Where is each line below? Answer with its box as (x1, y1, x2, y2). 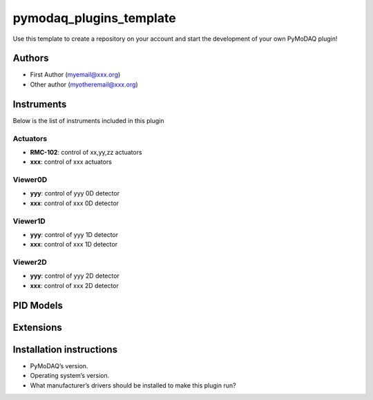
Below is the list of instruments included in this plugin (12, 116, 165, 124)
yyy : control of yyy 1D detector (30, 230, 119, 238)
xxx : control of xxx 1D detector (30, 240, 117, 249)
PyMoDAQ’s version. (30, 361, 88, 370)
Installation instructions (12, 343, 117, 355)
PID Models (12, 299, 64, 311)
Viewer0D (12, 175, 48, 184)
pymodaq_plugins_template (12, 10, 176, 26)
